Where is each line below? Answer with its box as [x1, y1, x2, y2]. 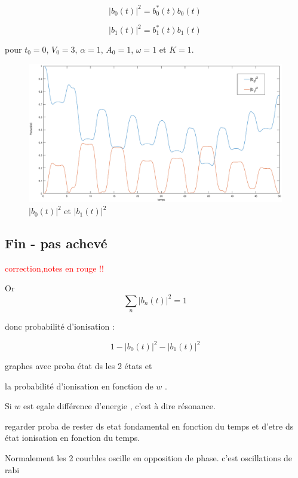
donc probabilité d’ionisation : [5, 319, 115, 332]
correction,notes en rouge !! [5, 261, 104, 274]
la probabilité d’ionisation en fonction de [5, 379, 153, 392]
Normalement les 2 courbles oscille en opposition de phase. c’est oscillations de [5, 452, 292, 464]
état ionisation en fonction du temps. [5, 431, 140, 444]
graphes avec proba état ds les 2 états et [5, 360, 152, 372]
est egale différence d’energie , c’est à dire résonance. [23, 400, 216, 412]
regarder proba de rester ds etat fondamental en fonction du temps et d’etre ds [5, 419, 294, 432]
